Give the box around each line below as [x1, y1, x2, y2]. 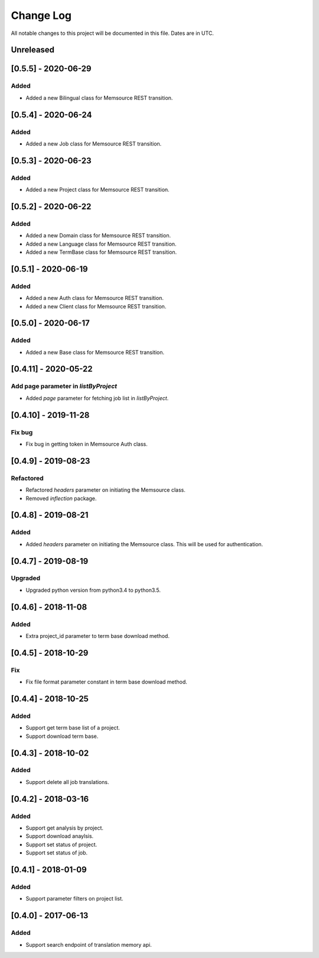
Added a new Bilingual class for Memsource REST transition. [25, 94, 173, 101]
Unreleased [11, 45, 55, 55]
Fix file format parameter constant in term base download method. [25, 678, 187, 686]
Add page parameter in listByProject [11, 382, 118, 391]
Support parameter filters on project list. [25, 895, 123, 902]
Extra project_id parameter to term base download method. [25, 633, 170, 639]
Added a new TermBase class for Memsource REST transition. [25, 249, 177, 256]
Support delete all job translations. [25, 778, 109, 785]
